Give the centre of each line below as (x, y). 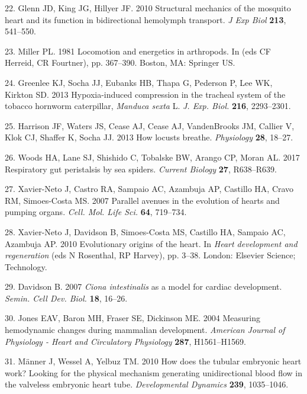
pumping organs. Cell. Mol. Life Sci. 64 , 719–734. (96, 212)
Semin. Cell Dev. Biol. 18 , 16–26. (66, 298)
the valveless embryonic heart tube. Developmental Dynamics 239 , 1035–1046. (147, 384)
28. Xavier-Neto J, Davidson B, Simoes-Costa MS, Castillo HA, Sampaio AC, (145, 231)
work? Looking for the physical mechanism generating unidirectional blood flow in (153, 372)
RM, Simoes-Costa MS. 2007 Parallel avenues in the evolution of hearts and (142, 200)
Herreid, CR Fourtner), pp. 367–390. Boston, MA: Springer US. (120, 63)
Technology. (26, 266)
